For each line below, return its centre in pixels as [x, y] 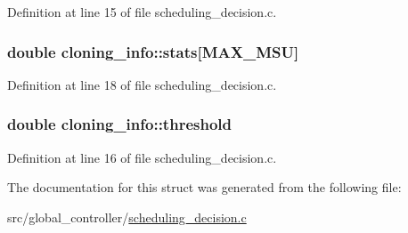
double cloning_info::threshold [119, 124]
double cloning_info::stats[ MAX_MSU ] [153, 51]
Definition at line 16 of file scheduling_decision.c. [142, 157]
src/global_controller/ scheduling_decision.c [127, 217]
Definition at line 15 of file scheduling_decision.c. [142, 12]
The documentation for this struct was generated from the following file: [204, 187]
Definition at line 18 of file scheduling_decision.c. [142, 84]
